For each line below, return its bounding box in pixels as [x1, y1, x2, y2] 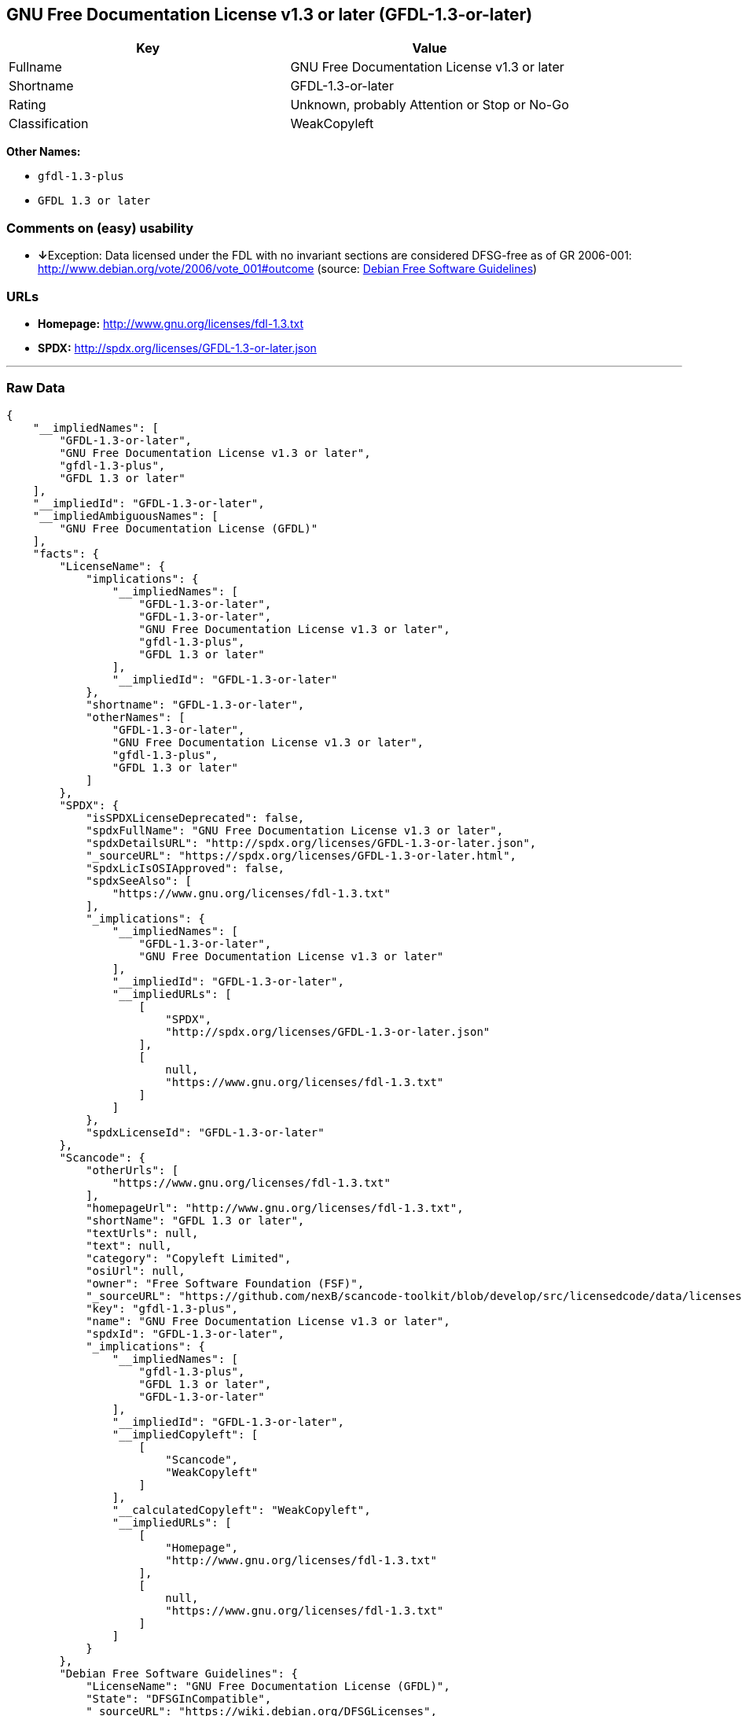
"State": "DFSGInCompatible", [86, 1692, 272, 1705]
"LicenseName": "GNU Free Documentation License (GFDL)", [86, 1679, 450, 1692]
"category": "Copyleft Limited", [86, 1251, 292, 1265]
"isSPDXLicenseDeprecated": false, [86, 811, 305, 824]
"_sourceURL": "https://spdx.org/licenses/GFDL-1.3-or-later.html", [86, 849, 517, 862]
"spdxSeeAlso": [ [86, 874, 193, 887]
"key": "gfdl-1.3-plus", [86, 1302, 239, 1315]
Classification [9, 116, 89, 132]
